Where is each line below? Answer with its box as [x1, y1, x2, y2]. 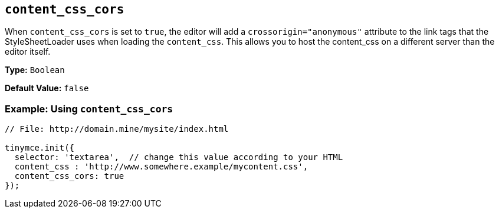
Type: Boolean [5, 65, 65, 75]
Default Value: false [5, 83, 89, 94]
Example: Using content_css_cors [5, 102, 173, 115]
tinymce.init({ [5, 143, 75, 153]
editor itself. [5, 46, 51, 57]
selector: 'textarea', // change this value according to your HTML [14, 152, 343, 162]
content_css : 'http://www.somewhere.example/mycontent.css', [14, 162, 308, 172]
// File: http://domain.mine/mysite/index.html [5, 124, 229, 134]
